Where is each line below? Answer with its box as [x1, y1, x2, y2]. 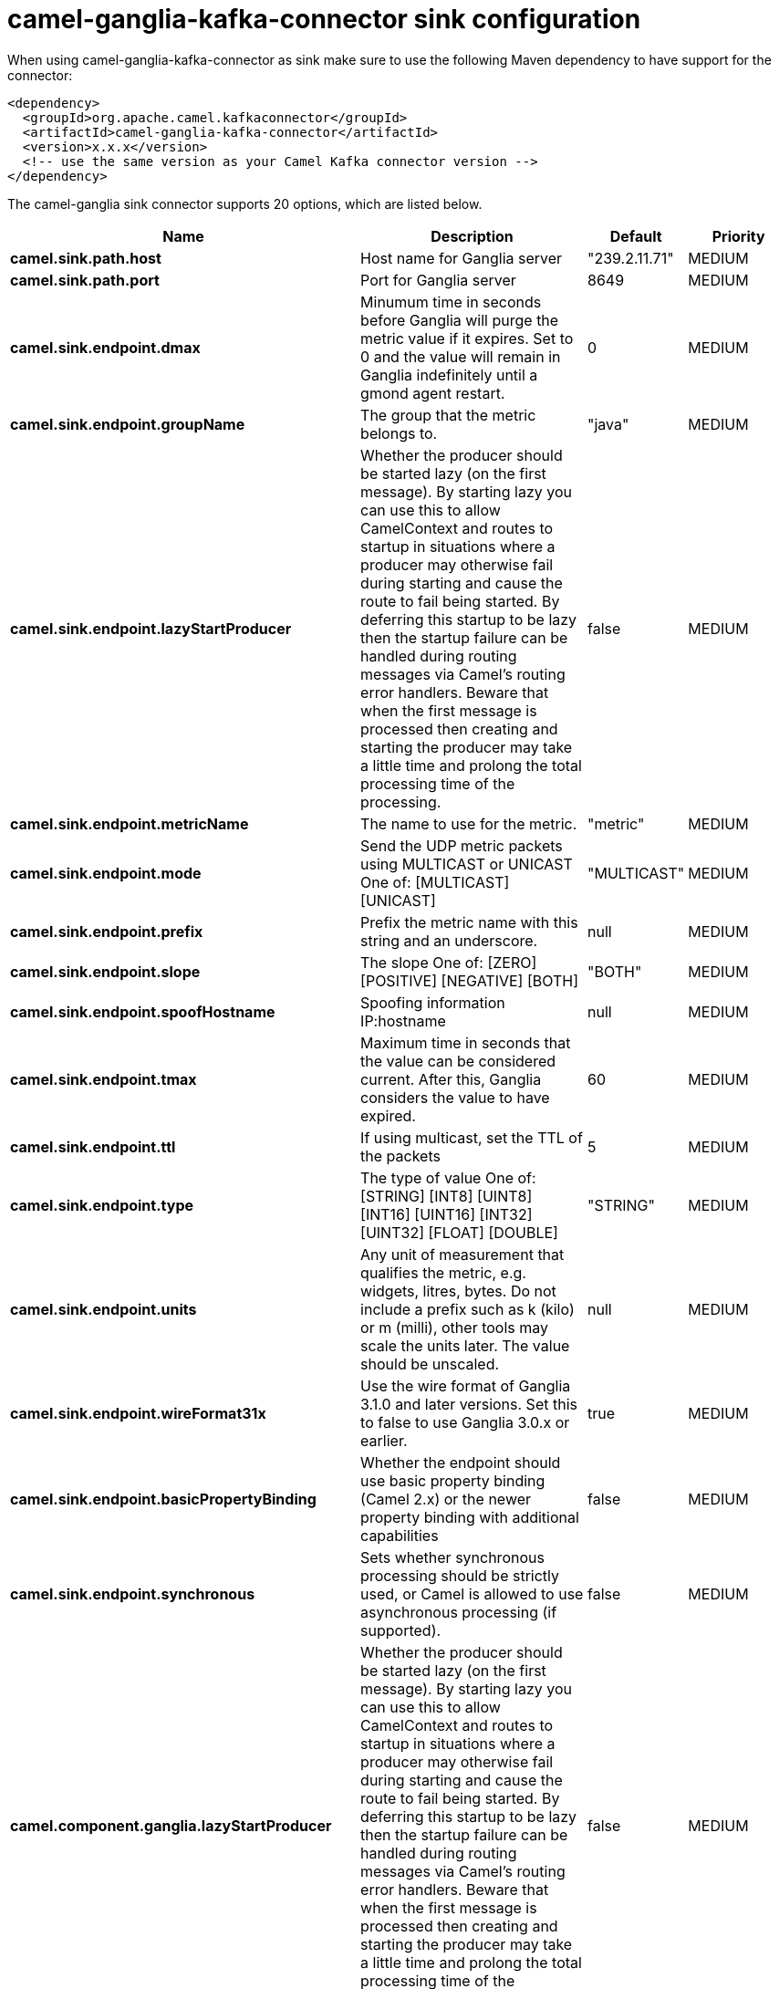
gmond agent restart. [360, 383, 505, 402]
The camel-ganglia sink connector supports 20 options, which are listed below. [7, 195, 483, 212]
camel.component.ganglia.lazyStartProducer [10, 1816, 332, 1835]
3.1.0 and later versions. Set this [360, 1394, 577, 1413]
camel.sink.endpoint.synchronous [10, 1584, 255, 1603]
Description [431, 226, 514, 245]
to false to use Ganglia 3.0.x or [360, 1412, 570, 1432]
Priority [711, 226, 765, 245]
